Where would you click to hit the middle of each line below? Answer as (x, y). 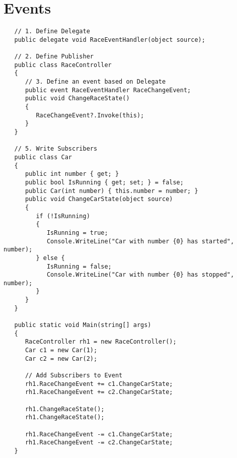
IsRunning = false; (79, 266)
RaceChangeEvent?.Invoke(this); (90, 115)
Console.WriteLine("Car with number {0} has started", (140, 241)
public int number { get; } (72, 174)
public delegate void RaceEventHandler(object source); (110, 40)
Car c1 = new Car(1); (61, 350)
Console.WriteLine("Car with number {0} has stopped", (140, 275)
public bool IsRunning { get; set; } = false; (104, 182)
